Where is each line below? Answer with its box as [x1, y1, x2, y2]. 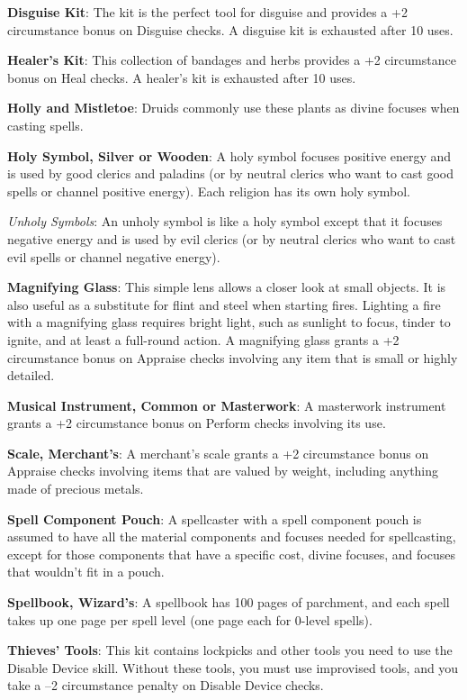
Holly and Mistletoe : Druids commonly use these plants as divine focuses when [7, 98, 460, 117]
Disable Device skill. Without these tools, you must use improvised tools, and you [7, 658, 459, 677]
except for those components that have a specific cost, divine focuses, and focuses [7, 544, 455, 563]
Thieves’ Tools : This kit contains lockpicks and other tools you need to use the [7, 641, 453, 659]
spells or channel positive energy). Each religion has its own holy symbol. [7, 181, 410, 200]
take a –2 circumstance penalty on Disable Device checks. [7, 676, 324, 695]
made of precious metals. [7, 479, 144, 498]
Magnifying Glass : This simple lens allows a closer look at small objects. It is [7, 277, 446, 296]
